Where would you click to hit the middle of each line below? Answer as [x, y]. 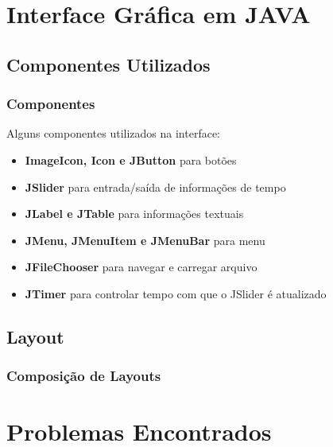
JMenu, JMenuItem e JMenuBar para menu [145, 240]
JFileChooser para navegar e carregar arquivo [141, 267]
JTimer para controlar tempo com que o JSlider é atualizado [176, 293]
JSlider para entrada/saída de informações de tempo [155, 187]
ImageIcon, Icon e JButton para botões [131, 159]
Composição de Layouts [84, 376]
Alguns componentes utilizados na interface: [113, 133]
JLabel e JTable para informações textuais [134, 214]
